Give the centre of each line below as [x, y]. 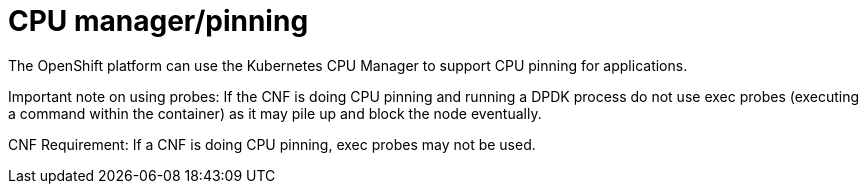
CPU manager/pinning [158, 21]
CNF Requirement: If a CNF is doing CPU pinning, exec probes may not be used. [272, 144]
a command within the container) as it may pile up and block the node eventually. [275, 113]
